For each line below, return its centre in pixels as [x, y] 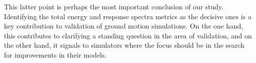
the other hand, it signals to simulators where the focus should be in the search [124, 45]
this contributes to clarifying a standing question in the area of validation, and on [128, 35]
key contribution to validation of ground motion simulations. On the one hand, [124, 26]
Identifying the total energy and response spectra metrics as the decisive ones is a [128, 16]
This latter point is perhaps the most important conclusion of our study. [114, 6]
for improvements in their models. [55, 54]
